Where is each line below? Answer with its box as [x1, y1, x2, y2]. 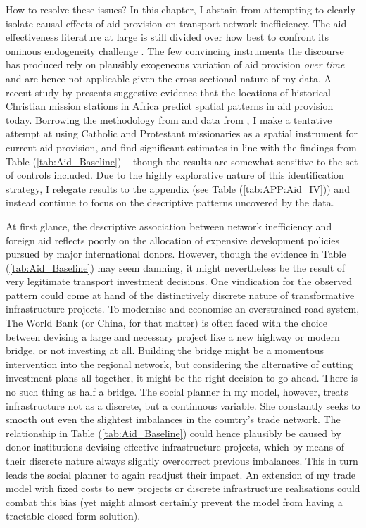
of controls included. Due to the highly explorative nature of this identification [6, 168, 344, 182]
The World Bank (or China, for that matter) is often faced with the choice [6, 315, 327, 330]
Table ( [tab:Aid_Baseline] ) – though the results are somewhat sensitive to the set [6, 153, 358, 168]
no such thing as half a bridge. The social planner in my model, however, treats [6, 384, 348, 399]
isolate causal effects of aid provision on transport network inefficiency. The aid [6, 15, 347, 30]
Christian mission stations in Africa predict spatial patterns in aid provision [6, 99, 334, 113]
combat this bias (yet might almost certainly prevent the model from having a [6, 494, 343, 509]
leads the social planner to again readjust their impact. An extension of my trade [6, 467, 356, 482]
